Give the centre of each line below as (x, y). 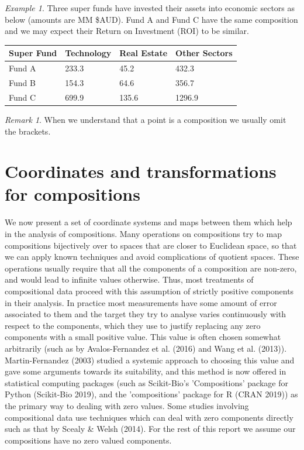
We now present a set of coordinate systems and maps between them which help (148, 222)
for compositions (72, 194)
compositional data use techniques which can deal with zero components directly (149, 417)
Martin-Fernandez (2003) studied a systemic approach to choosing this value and (150, 360)
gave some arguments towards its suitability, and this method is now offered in (146, 371)
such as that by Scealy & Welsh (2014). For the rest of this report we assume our (150, 429)
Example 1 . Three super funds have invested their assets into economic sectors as (150, 8)
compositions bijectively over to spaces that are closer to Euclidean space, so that (151, 245)
